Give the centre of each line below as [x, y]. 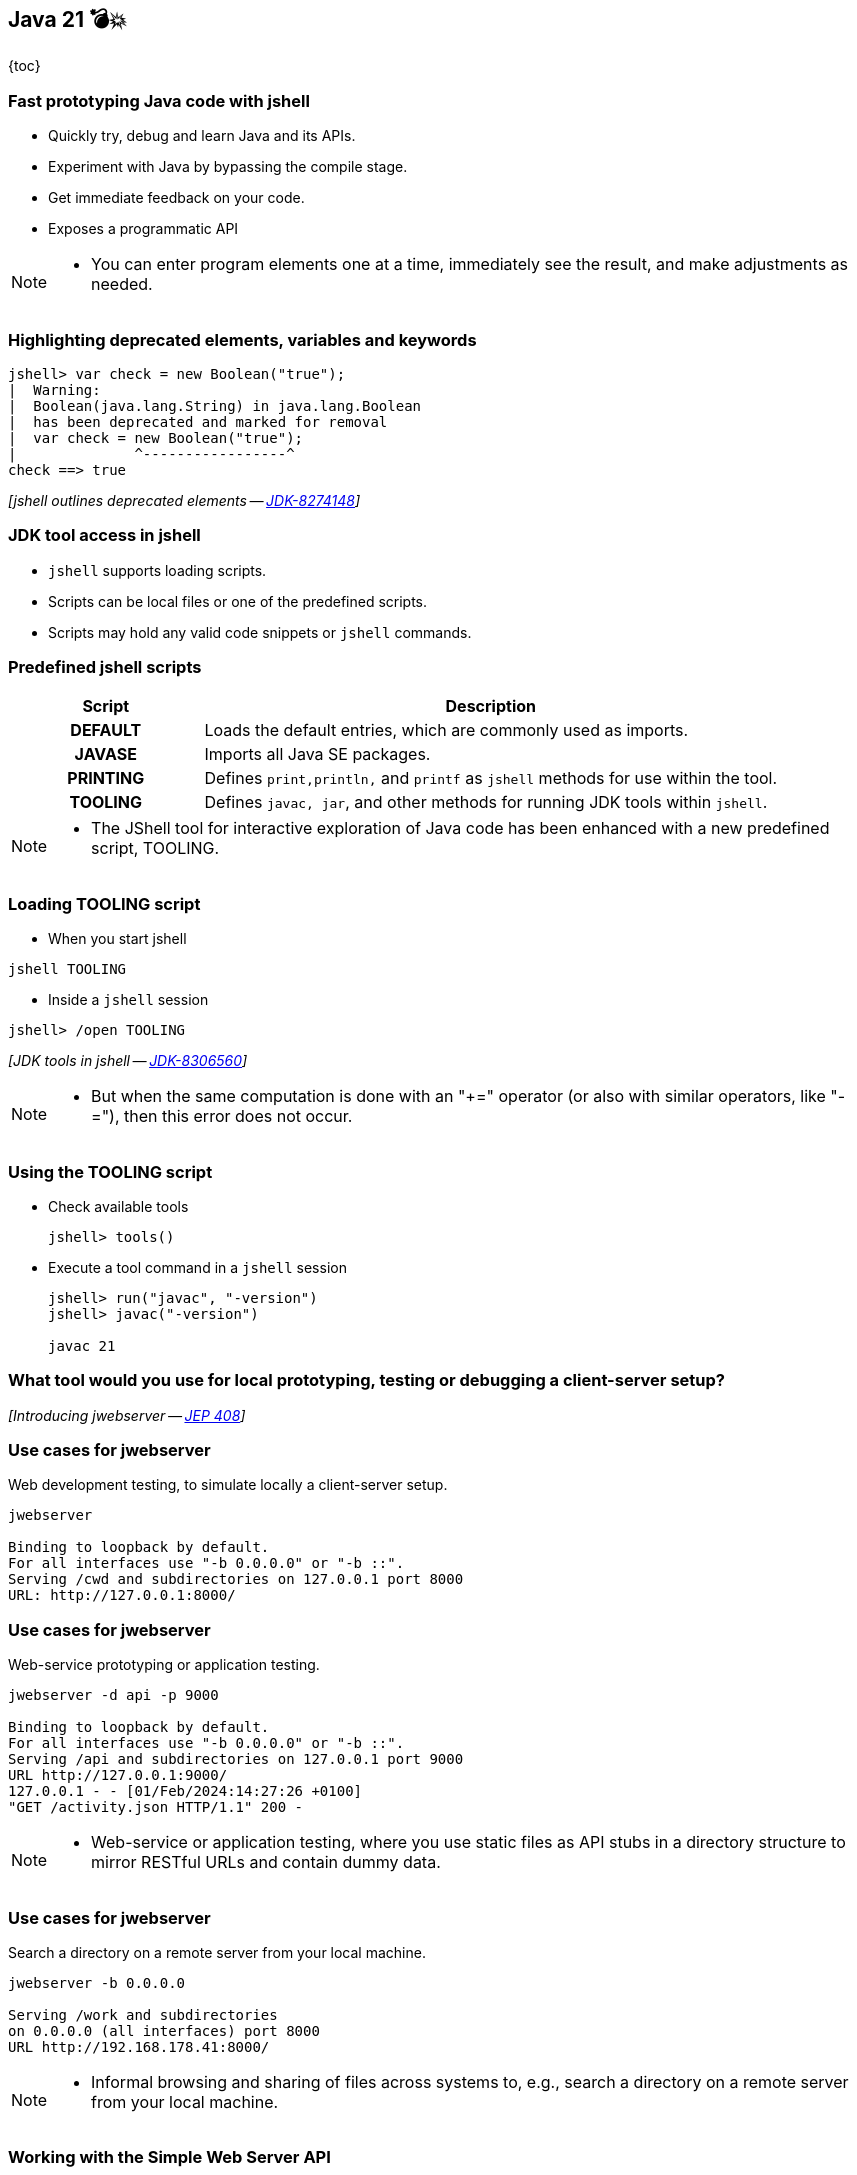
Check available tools [118, 1206]
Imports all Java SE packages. [317, 754]
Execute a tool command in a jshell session [197, 1267]
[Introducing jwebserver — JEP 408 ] [127, 1415]
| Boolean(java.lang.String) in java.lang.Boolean [215, 405]
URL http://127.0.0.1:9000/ [118, 1775]
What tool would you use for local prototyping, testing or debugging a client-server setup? [366, 1380]
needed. [122, 284]
